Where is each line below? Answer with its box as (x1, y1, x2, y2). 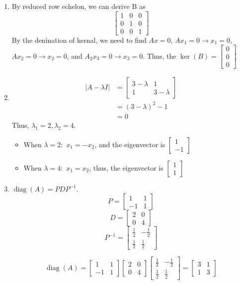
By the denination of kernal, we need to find (11, 34, 147, 45)
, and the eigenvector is (94, 139, 165, 149)
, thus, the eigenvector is (89, 162, 163, 173)
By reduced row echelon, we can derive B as (11, 1, 146, 11)
